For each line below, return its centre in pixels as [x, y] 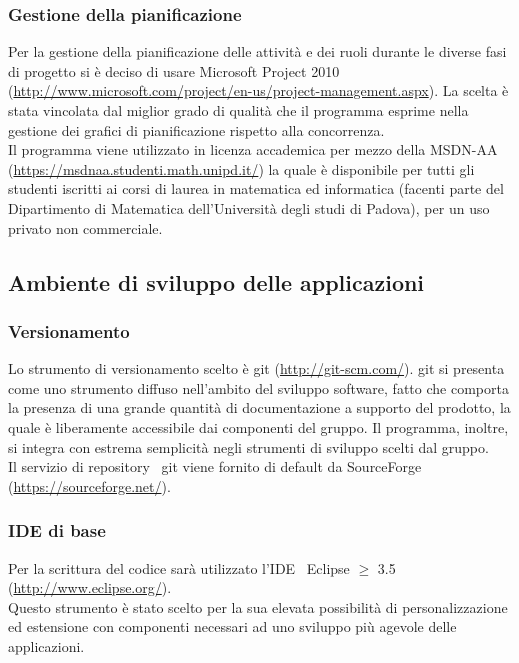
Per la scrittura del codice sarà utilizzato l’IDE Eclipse [179, 567]
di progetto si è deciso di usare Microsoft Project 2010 [174, 70]
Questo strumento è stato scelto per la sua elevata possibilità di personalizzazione [258, 606]
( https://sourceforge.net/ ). [89, 485]
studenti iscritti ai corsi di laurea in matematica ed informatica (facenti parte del [256, 188]
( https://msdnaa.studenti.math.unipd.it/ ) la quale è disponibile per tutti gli [241, 168]
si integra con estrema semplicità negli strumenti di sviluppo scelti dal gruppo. [248, 446]
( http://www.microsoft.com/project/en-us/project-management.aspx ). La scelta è [258, 90]
